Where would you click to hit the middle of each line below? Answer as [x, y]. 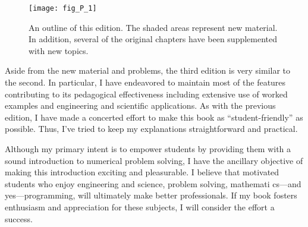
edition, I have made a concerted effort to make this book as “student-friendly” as [154, 117]
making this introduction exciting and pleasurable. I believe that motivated [142, 172]
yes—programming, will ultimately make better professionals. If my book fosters [151, 195]
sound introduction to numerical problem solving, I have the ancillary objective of [154, 160]
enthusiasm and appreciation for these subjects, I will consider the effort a [140, 206]
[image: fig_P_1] [63, 8]
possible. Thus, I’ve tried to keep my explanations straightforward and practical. [151, 129]
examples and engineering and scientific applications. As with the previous [140, 105]
